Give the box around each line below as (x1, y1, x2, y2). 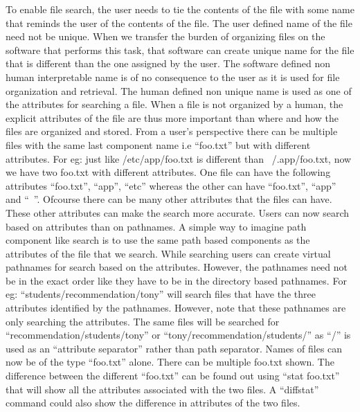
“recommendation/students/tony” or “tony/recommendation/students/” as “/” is (6, 328, 351, 342)
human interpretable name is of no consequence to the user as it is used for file (6, 69, 340, 84)
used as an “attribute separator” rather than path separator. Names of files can (6, 341, 343, 355)
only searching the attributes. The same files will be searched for (6, 314, 280, 328)
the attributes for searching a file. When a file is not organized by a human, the (6, 97, 343, 111)
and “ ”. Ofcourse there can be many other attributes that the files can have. (6, 192, 332, 206)
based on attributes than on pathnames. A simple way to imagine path (6, 219, 307, 233)
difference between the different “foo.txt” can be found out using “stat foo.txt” (6, 368, 340, 383)
